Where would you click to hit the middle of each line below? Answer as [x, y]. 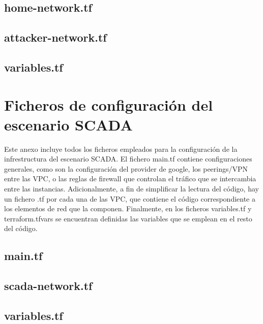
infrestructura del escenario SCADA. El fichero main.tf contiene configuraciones [128, 159]
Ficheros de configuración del [109, 104]
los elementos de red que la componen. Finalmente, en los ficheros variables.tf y [128, 208]
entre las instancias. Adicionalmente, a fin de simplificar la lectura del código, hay [131, 189]
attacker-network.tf [55, 37]
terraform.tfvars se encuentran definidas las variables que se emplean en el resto [128, 218]
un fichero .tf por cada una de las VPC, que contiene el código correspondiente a [130, 198]
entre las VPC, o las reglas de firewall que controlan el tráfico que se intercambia [130, 179]
